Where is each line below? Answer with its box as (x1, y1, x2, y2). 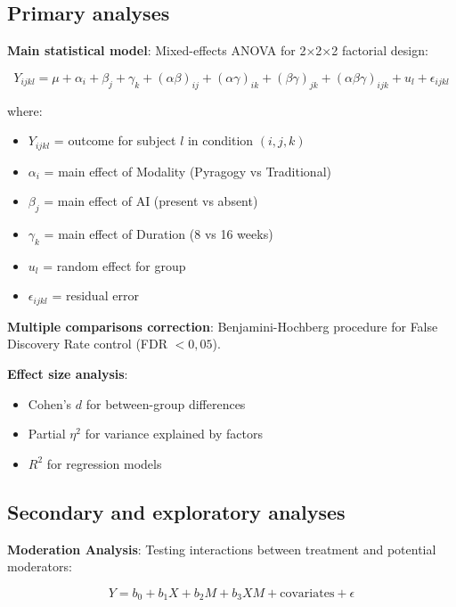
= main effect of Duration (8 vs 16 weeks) (44, 225, 273, 243)
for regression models (46, 454, 162, 472)
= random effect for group (43, 256, 186, 275)
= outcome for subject (53, 131, 176, 150)
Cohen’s (28, 394, 72, 413)
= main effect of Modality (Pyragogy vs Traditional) (44, 161, 331, 180)
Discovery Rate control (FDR (7, 334, 167, 353)
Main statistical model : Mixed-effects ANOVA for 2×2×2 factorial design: (7, 41, 428, 60)
